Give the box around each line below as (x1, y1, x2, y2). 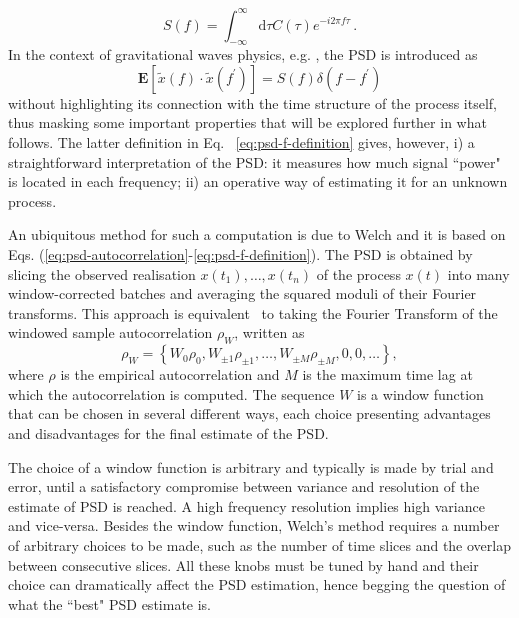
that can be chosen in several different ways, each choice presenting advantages (8, 403, 491, 424)
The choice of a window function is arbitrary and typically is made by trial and (8, 456, 494, 477)
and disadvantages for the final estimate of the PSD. (8, 423, 329, 443)
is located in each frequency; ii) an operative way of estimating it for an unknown (8, 171, 508, 192)
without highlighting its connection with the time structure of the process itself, (8, 92, 497, 113)
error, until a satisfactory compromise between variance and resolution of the (8, 476, 480, 497)
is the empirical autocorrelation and (60, 364, 280, 385)
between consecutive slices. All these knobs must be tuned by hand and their (8, 554, 479, 575)
